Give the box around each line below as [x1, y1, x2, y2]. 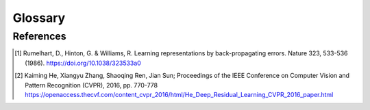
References [12, 30, 66, 42]
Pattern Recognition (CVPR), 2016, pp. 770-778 [25, 81, 158, 89]
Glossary [12, 10, 66, 25]
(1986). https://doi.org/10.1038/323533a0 [25, 59, 142, 67]
